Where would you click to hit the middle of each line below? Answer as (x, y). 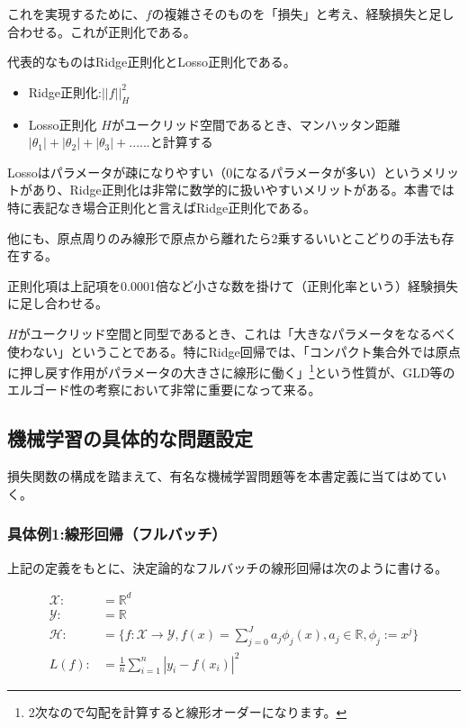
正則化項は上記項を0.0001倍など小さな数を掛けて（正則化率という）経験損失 (233, 285)
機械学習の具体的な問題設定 (130, 438)
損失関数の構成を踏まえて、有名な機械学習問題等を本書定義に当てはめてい (227, 476)
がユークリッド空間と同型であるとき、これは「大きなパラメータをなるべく (238, 333)
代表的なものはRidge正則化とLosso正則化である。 (152, 62)
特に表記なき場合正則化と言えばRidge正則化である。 (162, 207)
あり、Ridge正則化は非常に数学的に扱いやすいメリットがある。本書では (243, 190)
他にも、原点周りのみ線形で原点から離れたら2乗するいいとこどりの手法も (225, 237)
